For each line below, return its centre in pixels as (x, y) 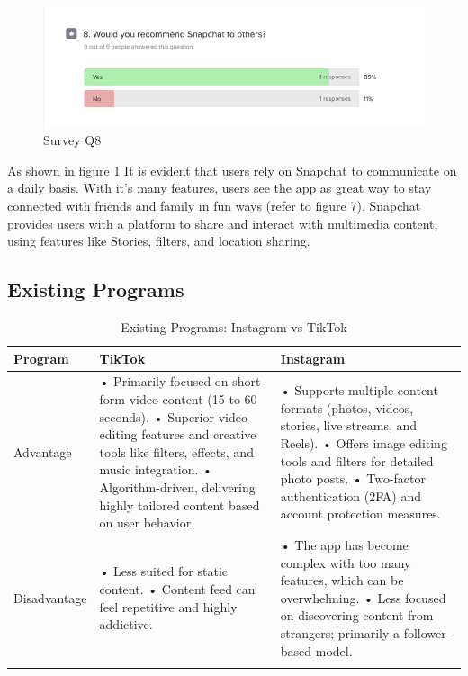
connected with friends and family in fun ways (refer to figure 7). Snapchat (214, 206)
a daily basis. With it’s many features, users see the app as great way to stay (220, 188)
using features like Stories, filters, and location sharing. (159, 241)
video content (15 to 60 (193, 399)
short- (249, 381)
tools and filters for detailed (357, 460)
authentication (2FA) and (351, 496)
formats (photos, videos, (347, 407)
